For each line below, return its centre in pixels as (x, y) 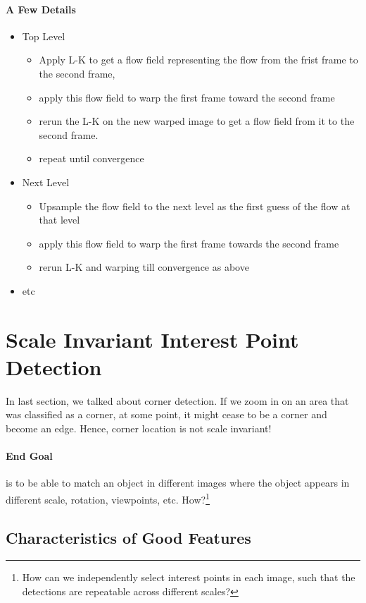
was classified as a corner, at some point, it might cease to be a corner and (166, 414)
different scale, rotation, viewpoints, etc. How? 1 (108, 498)
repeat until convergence (91, 158)
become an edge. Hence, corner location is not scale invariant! (139, 428)
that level (59, 220)
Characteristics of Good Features (128, 537)
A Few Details (41, 9)
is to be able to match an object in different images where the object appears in (178, 483)
